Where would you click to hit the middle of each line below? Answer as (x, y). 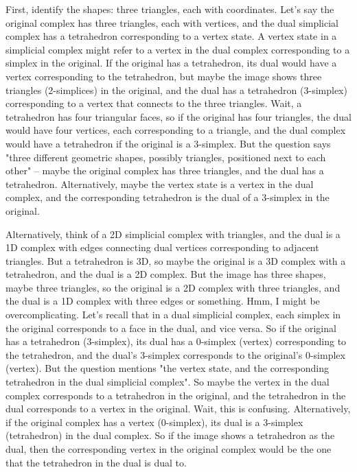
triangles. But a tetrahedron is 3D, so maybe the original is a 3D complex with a (176, 260)
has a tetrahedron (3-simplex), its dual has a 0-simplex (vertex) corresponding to (176, 341)
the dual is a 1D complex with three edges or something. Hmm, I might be (163, 301)
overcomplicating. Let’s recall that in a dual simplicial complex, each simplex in (173, 315)
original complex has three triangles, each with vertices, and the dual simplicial (172, 22)
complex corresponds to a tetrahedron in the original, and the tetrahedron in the (176, 395)
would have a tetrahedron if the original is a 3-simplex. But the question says (168, 143)
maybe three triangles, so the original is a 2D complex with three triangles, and (173, 287)
